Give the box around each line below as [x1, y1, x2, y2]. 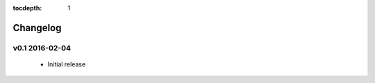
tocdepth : [12, 4, 42, 12]
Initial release [47, 59, 86, 68]
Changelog [12, 21, 62, 34]
